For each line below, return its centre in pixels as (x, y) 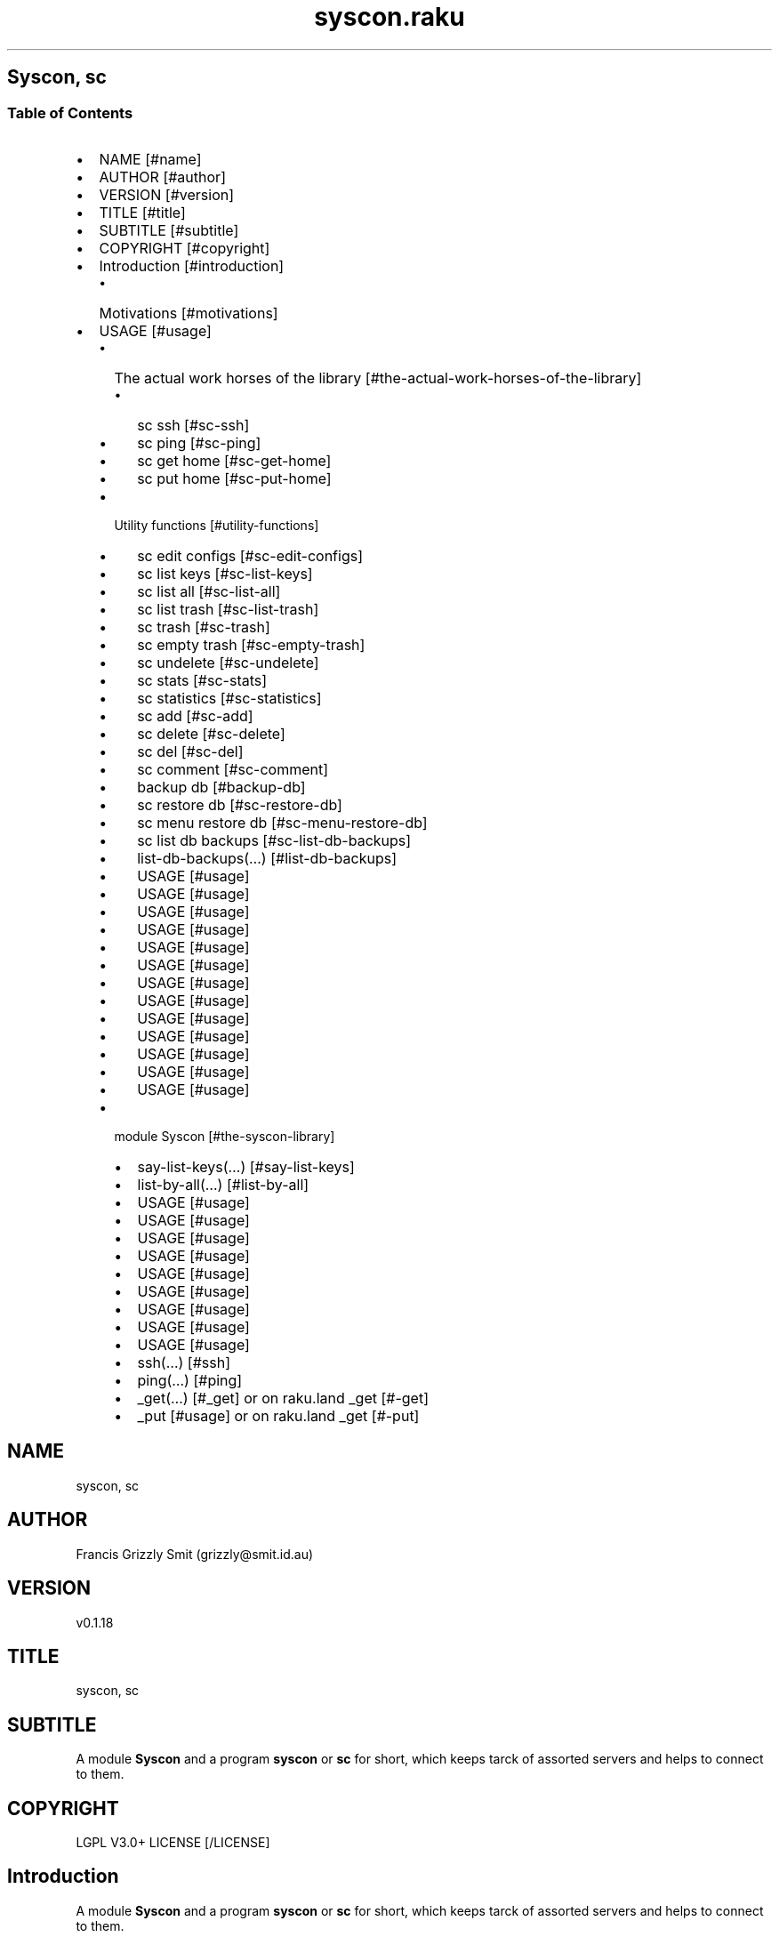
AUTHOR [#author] (162, 177)
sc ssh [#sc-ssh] (193, 425)
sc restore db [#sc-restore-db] (240, 804)
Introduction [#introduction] (192, 265)
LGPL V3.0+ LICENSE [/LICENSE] (173, 1843)
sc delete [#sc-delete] (211, 733)
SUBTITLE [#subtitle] (169, 230)
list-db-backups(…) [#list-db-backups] (267, 858)
